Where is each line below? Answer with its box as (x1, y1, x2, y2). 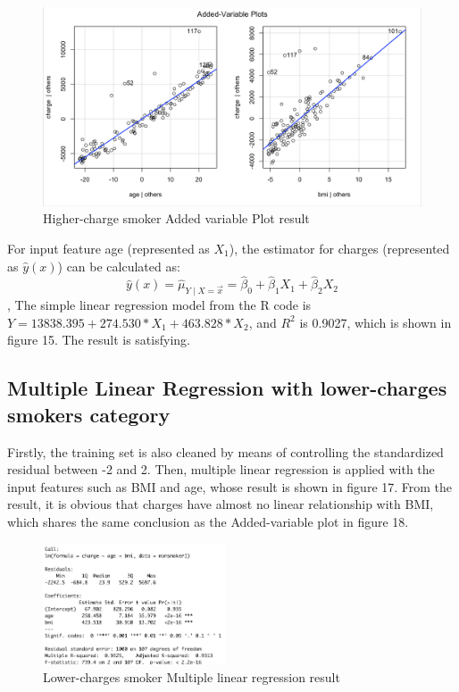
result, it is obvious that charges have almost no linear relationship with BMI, (7, 495, 434, 513)
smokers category (7, 400, 171, 428)
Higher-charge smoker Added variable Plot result (43, 209, 310, 228)
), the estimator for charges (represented (229, 238, 450, 257)
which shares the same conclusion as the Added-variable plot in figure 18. (7, 512, 409, 530)
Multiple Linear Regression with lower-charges (7, 374, 447, 402)
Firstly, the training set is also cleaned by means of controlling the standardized (7, 442, 444, 461)
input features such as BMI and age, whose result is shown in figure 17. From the (7, 477, 453, 496)
